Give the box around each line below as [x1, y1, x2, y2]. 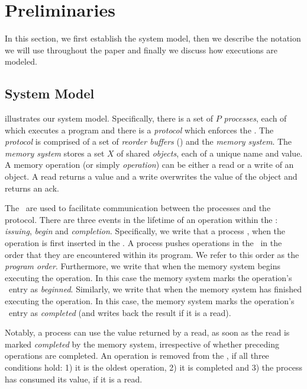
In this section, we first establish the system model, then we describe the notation [5, 32, 301, 44]
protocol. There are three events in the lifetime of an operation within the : [5, 213, 278, 225]
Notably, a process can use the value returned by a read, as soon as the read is [5, 326, 290, 339]
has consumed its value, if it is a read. [5, 372, 143, 385]
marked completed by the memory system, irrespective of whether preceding [5, 337, 279, 350]
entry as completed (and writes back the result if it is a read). [8, 306, 231, 318]
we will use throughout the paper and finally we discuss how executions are [5, 43, 277, 56]
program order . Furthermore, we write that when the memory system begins [5, 260, 281, 272]
